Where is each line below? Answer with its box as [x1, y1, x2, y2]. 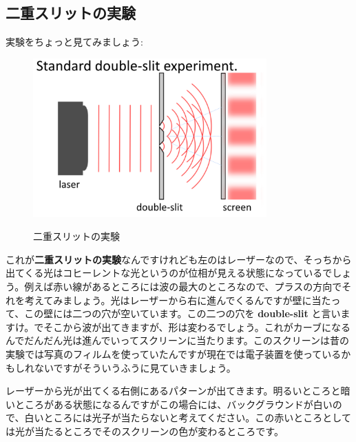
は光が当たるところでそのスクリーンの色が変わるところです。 [6, 423, 284, 438]
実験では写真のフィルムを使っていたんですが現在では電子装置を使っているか [6, 347, 351, 361]
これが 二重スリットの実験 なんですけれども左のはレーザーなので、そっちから [6, 252, 352, 266]
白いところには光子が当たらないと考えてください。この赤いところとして [24, 410, 351, 425]
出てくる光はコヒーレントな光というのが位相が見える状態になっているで [6, 265, 333, 280]
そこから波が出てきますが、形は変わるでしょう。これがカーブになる [43, 319, 350, 334]
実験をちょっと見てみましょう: [6, 34, 143, 49]
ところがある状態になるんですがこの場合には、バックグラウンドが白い [14, 396, 333, 411]
